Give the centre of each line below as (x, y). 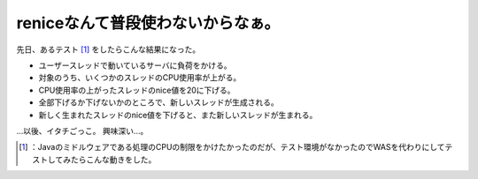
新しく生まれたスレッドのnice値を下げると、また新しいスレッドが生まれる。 (178, 115)
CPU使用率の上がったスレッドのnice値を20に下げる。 (137, 90)
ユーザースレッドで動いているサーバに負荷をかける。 (135, 65)
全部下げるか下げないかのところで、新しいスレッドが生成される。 (158, 102)
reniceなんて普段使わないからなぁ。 (148, 23)
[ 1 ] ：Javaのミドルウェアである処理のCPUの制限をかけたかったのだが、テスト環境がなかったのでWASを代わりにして (232, 147)
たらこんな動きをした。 (113, 160)
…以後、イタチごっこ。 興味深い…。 (82, 131)
